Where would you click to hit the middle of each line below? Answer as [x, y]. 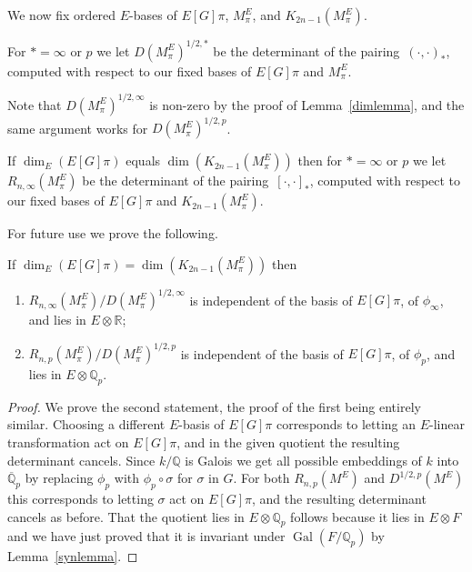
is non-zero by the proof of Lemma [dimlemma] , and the [307, 104]
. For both [261, 478]
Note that [35, 104]
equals [143, 161]
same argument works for [78, 128]
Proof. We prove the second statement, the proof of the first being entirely [214, 406]
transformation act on [68, 442]
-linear [447, 424]
